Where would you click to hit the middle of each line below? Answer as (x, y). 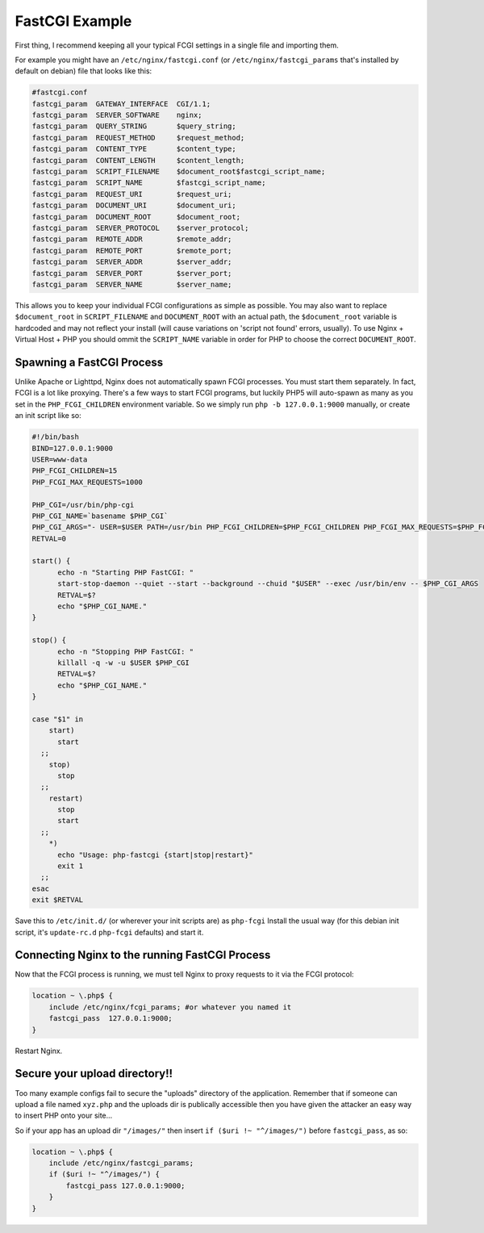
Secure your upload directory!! (94, 1074)
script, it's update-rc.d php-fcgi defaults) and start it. (109, 932)
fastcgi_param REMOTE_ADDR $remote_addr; (132, 239)
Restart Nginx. (39, 1051)
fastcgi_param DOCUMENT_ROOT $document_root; (136, 217)
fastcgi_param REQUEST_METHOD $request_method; (138, 138)
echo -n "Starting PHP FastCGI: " (125, 572)
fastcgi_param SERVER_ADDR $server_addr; (132, 262)
